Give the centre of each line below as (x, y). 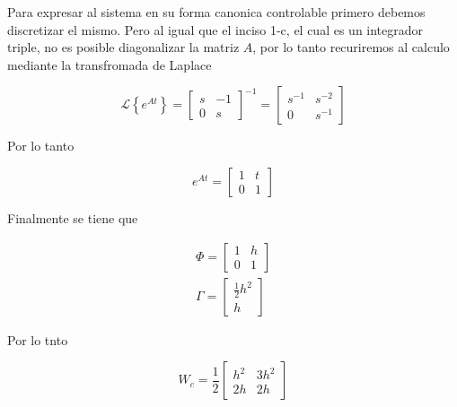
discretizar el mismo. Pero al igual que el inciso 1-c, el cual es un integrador (215, 29)
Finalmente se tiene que (73, 217)
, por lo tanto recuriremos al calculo (351, 47)
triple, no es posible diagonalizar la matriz (123, 47)
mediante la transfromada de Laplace (110, 64)
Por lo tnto (38, 339)
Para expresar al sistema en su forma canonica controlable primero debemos (216, 12)
